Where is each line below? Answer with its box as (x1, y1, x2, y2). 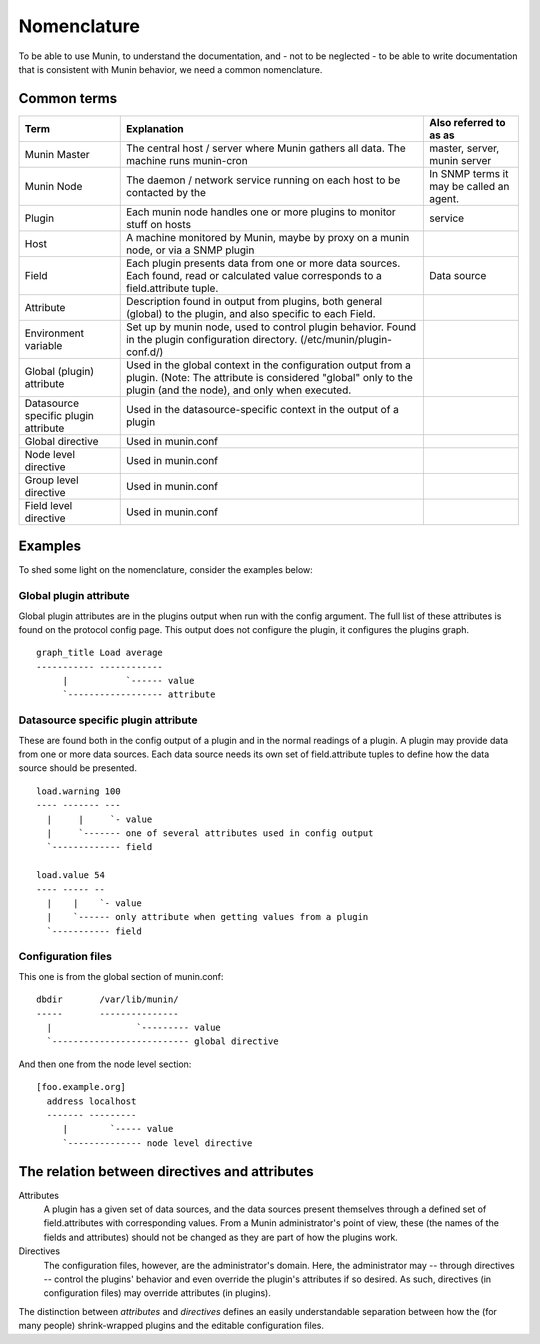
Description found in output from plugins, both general (125, 294, 383, 308)
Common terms (18, 90, 118, 107)
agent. (428, 191, 460, 205)
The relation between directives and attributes (18, 1163, 314, 1180)
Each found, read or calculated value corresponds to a (125, 268, 382, 282)
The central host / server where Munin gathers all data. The (125, 141, 407, 155)
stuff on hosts (125, 217, 192, 231)
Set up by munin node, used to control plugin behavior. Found (125, 320, 417, 334)
